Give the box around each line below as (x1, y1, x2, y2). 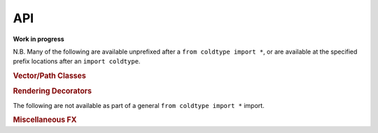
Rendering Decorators (13, 86, 92, 96)
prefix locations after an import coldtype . (13, 57, 141, 65)
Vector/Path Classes (13, 71, 87, 81)
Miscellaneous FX (13, 115, 77, 125)
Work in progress (13, 35, 64, 43)
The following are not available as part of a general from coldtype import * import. (13, 101, 265, 109)
